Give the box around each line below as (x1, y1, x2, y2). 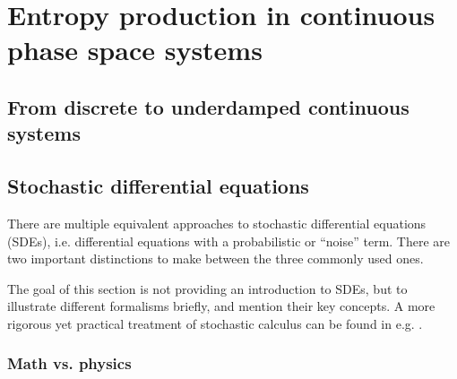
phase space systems (7, 31, 263, 68)
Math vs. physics (7, 352, 132, 375)
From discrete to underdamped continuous (7, 92, 410, 120)
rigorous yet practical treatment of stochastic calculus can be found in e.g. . (7, 314, 423, 332)
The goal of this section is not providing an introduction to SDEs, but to (7, 279, 408, 297)
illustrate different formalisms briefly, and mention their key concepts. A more (7, 297, 435, 315)
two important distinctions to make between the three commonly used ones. (7, 249, 424, 268)
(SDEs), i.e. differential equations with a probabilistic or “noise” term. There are (7, 231, 451, 250)
